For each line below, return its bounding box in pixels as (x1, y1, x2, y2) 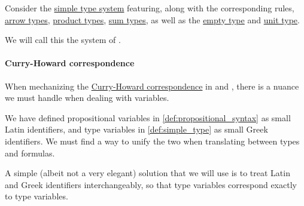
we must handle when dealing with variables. (5, 91, 169, 104)
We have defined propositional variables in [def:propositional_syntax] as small (5, 111, 291, 124)
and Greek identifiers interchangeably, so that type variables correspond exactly (5, 178, 297, 190)
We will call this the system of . (5, 33, 121, 46)
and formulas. (5, 146, 55, 159)
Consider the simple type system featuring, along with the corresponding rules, (5, 2, 294, 14)
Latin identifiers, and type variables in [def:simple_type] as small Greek (5, 123, 268, 136)
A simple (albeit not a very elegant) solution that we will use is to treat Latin (5, 167, 290, 179)
